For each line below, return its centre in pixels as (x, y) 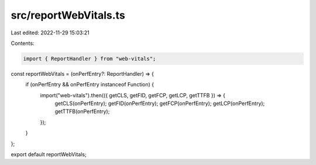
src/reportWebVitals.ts (68, 15)
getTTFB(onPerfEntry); (82, 111)
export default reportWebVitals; (49, 155)
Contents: (23, 43)
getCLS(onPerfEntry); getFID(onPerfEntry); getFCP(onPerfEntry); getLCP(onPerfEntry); (160, 103)
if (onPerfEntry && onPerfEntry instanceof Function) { (90, 85)
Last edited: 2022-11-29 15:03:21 (50, 33)
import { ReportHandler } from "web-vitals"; (90, 59)
